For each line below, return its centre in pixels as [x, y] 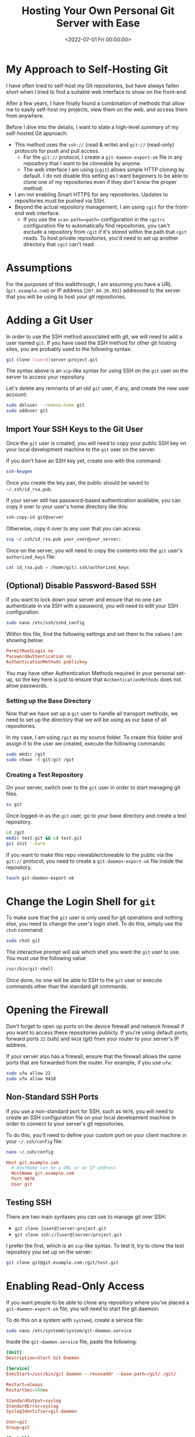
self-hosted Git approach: [37, 133]
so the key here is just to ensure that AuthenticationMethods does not [98, 679]
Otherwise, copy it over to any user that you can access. [74, 528]
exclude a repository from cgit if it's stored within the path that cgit [105, 231]
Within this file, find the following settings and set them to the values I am [94, 634]
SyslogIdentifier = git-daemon [41, 1412]
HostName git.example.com [43, 1173]
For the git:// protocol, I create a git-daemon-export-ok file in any [103, 157]
